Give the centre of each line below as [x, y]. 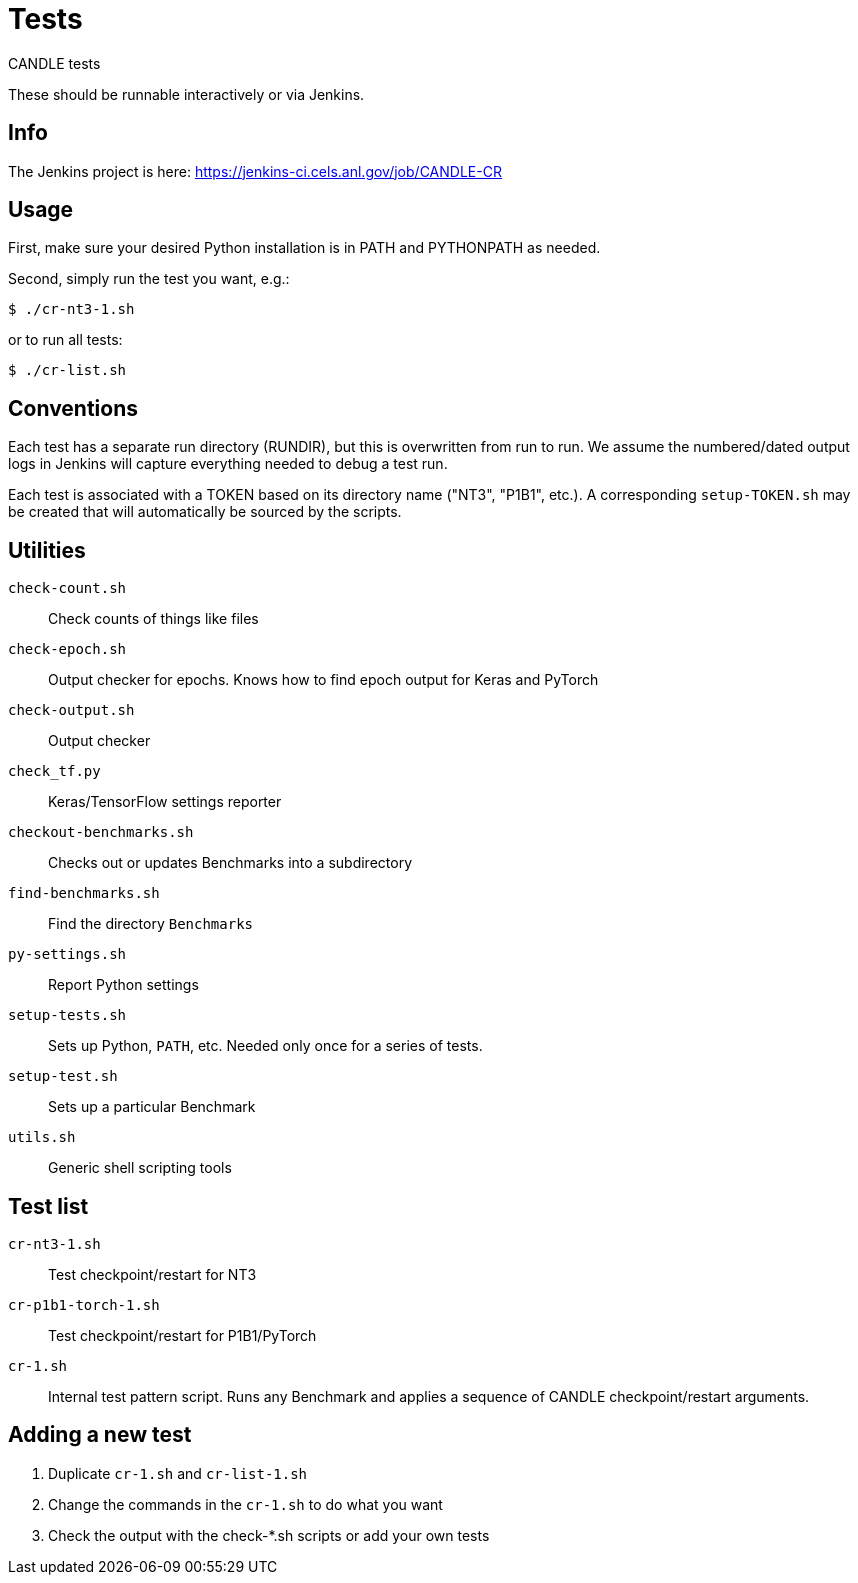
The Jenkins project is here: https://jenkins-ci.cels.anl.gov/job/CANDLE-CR [255, 171]
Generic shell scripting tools [140, 1168]
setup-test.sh [63, 1076]
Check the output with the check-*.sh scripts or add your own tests [269, 1535]
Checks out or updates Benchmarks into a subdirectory [230, 863]
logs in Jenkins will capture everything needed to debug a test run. [228, 464]
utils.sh [42, 1137]
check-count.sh [67, 588]
